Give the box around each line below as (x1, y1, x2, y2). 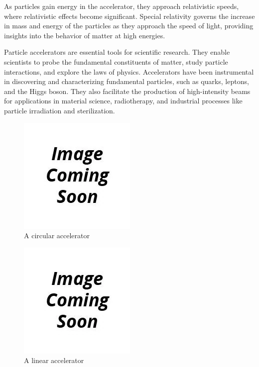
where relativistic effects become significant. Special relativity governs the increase (4, 10, 255, 21)
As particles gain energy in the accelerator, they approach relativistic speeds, (4, 1, 239, 11)
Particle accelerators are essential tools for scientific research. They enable (4, 47, 230, 57)
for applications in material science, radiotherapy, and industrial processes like (4, 95, 243, 106)
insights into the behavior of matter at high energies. (4, 30, 165, 40)
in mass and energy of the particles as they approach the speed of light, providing (4, 20, 254, 31)
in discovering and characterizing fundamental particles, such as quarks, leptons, (4, 76, 249, 87)
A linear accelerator (24, 355, 84, 366)
